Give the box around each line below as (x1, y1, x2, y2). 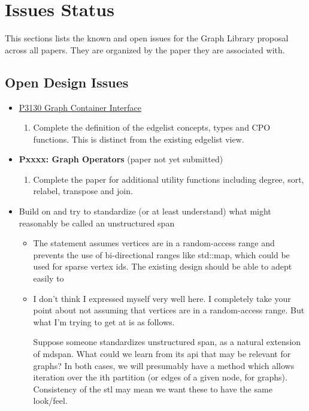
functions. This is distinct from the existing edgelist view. (33, 132, 244, 145)
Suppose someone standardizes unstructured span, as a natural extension (33, 336, 301, 348)
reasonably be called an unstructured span (19, 216, 175, 229)
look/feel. (33, 394, 68, 407)
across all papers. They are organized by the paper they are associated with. (5, 43, 285, 56)
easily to (33, 272, 64, 285)
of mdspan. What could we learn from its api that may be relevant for (33, 347, 291, 360)
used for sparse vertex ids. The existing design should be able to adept (33, 260, 292, 273)
